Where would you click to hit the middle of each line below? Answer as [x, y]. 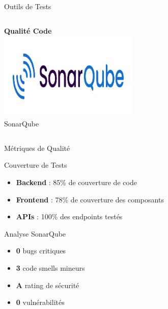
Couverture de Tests [36, 165]
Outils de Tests [28, 6]
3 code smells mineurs [50, 267]
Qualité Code [28, 30]
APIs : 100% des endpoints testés [69, 216]
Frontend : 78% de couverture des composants [90, 199]
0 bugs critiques [41, 251]
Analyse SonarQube [35, 233]
